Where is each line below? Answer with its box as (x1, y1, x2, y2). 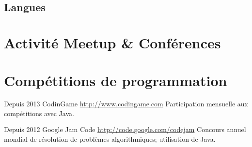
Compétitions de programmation (4, 71, 227, 90)
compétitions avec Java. (4, 108, 74, 118)
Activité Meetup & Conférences (4, 32, 221, 52)
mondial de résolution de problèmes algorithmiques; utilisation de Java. (4, 134, 216, 144)
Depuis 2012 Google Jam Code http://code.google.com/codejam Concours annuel (4, 124, 246, 134)
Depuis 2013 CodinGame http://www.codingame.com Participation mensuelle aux (4, 99, 248, 109)
